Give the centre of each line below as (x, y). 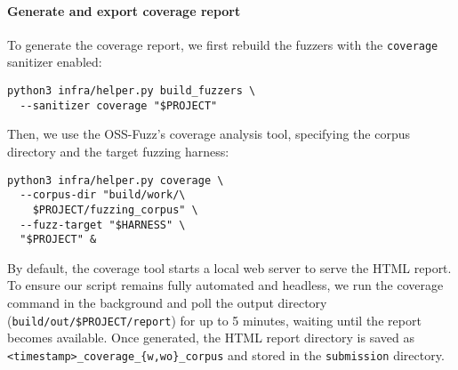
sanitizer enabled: (55, 62)
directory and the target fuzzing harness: (118, 151)
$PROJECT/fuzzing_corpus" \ (115, 209)
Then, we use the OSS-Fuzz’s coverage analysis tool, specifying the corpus (209, 134)
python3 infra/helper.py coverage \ (116, 180)
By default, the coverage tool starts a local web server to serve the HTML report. (229, 267)
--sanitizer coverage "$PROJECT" (119, 105)
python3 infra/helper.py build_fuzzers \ (132, 91)
